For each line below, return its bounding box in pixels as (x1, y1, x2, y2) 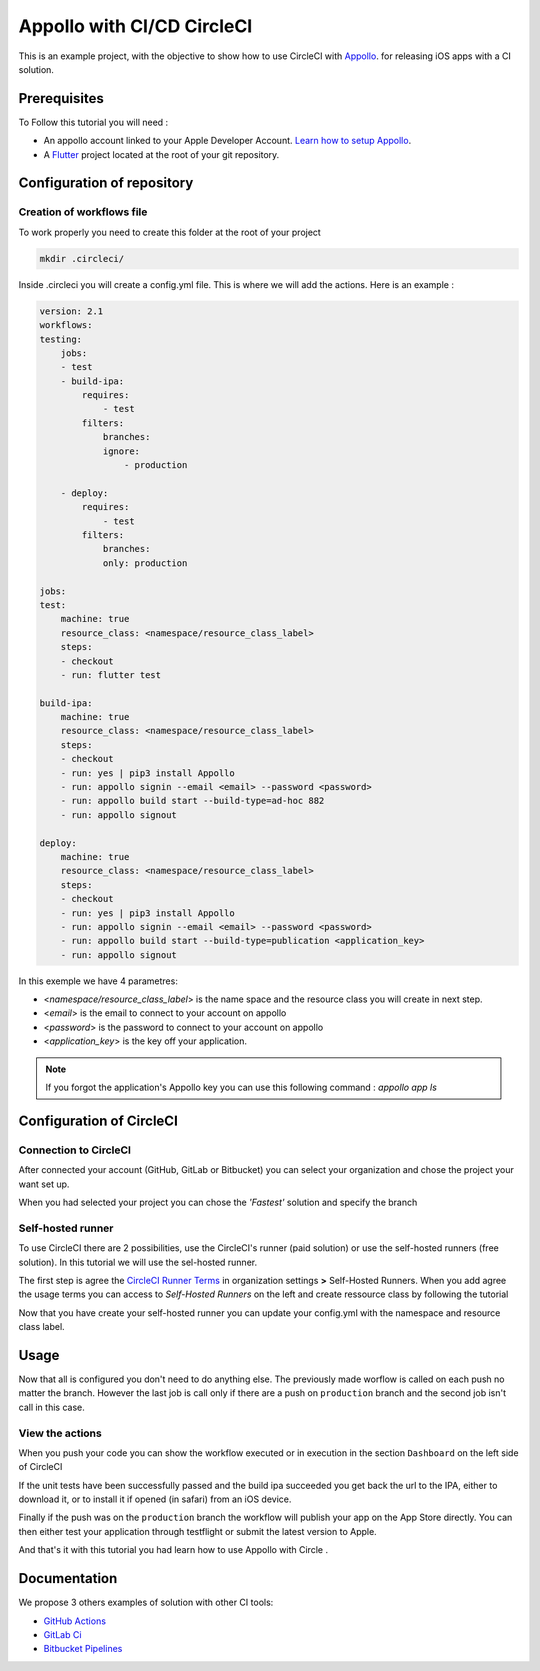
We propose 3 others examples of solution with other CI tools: (18, 1596, 274, 1609)
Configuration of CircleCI (18, 1112, 179, 1129)
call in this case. (18, 1401, 85, 1413)
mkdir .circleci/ (39, 253, 125, 264)
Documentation (18, 1570, 118, 1587)
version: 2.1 (39, 305, 104, 317)
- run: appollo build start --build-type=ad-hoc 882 (60, 795, 325, 807)
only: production (102, 557, 188, 569)
